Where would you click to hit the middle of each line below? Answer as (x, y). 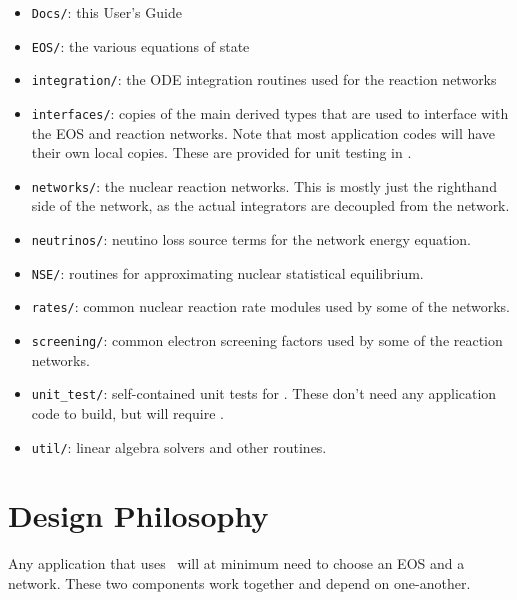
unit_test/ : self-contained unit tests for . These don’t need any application (264, 393)
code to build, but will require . (128, 412)
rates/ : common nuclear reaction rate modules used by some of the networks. (270, 306)
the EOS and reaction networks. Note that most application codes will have (263, 132)
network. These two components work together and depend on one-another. (239, 582)
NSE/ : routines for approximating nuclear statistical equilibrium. (227, 272)
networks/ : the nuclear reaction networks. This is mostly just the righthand (264, 185)
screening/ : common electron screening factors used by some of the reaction (267, 340)
